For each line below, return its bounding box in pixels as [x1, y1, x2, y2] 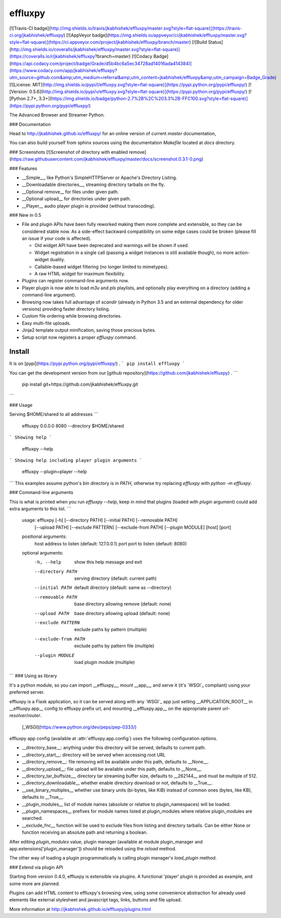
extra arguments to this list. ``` [9, 506, 72, 512]
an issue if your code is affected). [22, 235, 92, 241]
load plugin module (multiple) [74, 659, 135, 665]
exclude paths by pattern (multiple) [74, 627, 147, 633]
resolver [9, 712, 27, 718]
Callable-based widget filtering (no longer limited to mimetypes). [34, 264, 169, 270]
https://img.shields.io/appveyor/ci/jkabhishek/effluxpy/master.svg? [108, 32, 247, 38]
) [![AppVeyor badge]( [63, 32, 109, 38]
